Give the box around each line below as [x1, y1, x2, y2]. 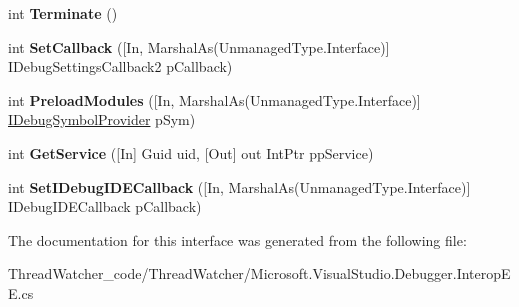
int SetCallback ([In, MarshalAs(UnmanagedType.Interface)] [8, 36, 390, 57]
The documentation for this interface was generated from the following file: [8, 229, 467, 250]
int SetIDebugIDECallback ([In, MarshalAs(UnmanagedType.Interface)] [8, 176, 471, 197]
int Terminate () [8, 3, 118, 23]
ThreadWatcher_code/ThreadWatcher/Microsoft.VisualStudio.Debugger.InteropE [8, 263, 511, 284]
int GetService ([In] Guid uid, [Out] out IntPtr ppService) [8, 142, 374, 163]
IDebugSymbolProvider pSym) [8, 109, 196, 130]
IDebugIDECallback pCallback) [8, 196, 202, 217]
